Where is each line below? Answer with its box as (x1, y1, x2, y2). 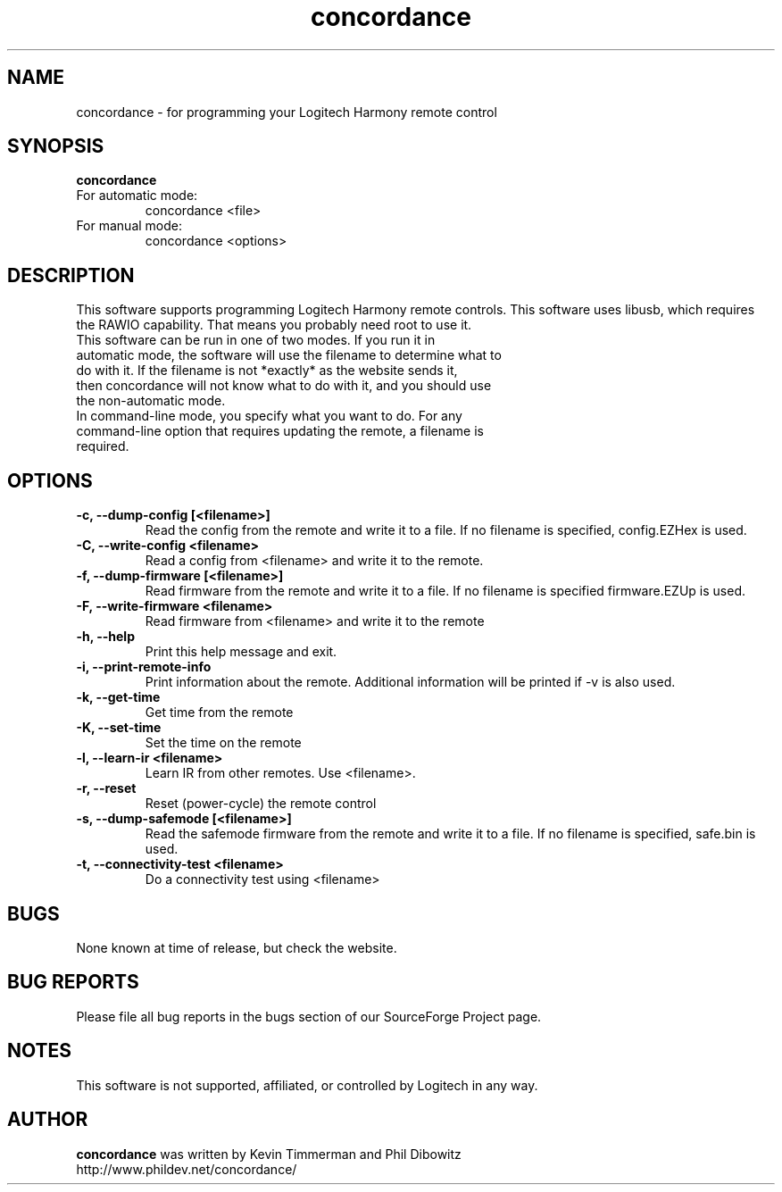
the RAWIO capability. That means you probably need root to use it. (76, 317, 472, 333)
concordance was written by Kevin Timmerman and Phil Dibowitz (76, 1146, 462, 1162)
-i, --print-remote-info (76, 659, 212, 675)
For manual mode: (76, 218, 182, 234)
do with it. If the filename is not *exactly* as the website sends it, (76, 363, 458, 379)
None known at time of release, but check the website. (76, 939, 397, 955)
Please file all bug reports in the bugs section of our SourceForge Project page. (76, 1008, 542, 1024)
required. (76, 438, 129, 454)
